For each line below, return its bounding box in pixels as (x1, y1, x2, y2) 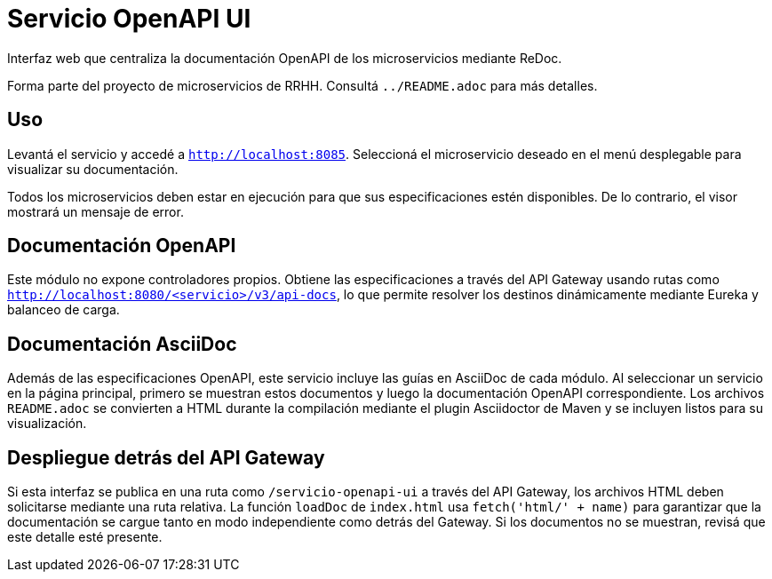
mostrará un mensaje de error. (7, 203, 184, 219)
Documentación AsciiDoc (7, 332, 237, 355)
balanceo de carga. (7, 302, 120, 318)
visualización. (7, 416, 87, 432)
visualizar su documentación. (7, 161, 179, 177)
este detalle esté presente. (7, 529, 163, 545)
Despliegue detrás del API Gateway (7, 446, 325, 469)
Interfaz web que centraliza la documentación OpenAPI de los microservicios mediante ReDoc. (7, 50, 562, 66)
